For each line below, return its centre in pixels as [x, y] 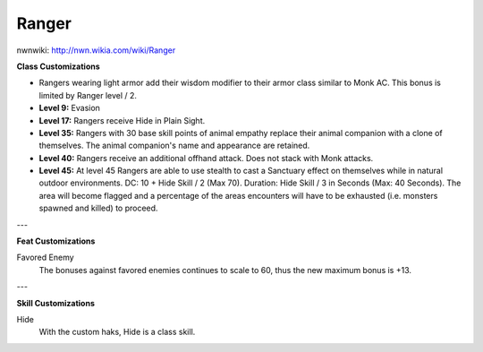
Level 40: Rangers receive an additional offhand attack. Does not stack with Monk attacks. [206, 158]
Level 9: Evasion [69, 108]
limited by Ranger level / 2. [88, 95]
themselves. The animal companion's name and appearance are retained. [174, 146]
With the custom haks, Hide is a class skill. [117, 332]
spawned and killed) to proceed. [98, 208]
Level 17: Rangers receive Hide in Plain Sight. [122, 120]
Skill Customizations [56, 303]
